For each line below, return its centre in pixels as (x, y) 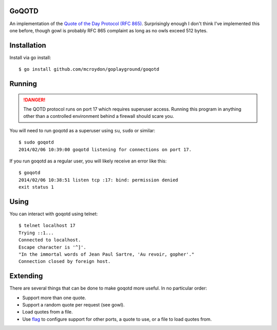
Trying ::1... (36, 233)
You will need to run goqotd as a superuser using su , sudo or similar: (82, 130)
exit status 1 (36, 187)
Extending (26, 276)
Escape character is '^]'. (53, 247)
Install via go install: (30, 57)
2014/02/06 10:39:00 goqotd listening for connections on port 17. (105, 149)
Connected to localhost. (50, 240)
